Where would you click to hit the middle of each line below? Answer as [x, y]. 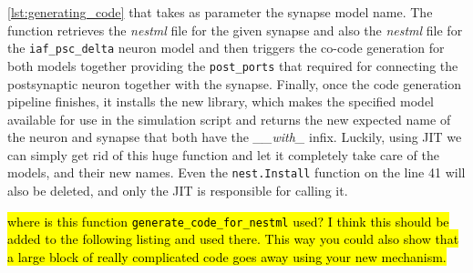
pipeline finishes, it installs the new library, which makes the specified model [221, 101]
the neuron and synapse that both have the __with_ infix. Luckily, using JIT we [235, 137]
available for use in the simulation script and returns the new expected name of [229, 119]
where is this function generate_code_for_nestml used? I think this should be [228, 221]
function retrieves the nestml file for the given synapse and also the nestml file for [235, 30]
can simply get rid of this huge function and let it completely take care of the [223, 154]
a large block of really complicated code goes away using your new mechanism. [227, 256]
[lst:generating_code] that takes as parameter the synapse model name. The [220, 12]
